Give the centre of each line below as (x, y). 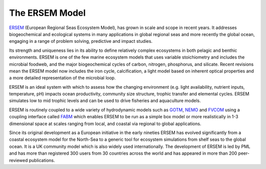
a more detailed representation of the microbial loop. (62, 78)
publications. (42, 160)
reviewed (18, 160)
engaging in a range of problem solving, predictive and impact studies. (81, 41)
